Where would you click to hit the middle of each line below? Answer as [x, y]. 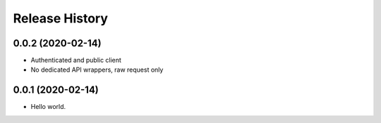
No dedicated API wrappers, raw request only [97, 70]
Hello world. [48, 107]
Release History [61, 18]
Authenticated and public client [76, 60]
